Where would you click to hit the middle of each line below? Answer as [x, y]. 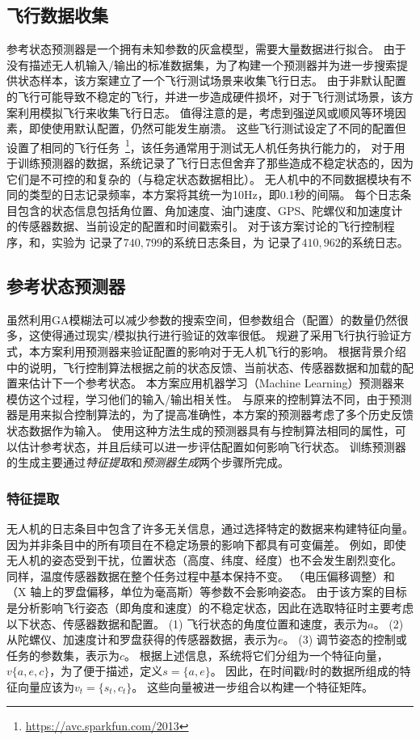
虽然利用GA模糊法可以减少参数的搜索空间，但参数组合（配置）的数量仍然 [202, 319]
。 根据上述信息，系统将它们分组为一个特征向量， [256, 655]
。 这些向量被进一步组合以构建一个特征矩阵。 [252, 686]
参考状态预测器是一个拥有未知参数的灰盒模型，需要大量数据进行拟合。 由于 [206, 49]
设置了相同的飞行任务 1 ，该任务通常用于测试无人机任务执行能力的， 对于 [200, 146]
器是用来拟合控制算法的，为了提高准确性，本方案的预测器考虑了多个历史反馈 [210, 414]
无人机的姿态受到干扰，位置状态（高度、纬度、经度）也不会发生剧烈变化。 [204, 560]
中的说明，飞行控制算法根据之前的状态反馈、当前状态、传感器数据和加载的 [204, 367]
